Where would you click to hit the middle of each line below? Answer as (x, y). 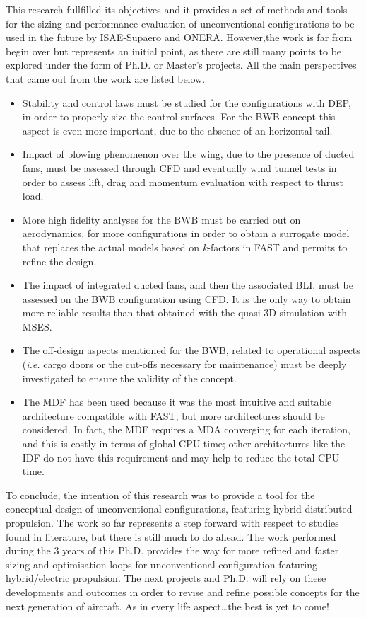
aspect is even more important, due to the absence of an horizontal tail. (177, 130)
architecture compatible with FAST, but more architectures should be (173, 415)
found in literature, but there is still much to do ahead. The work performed (171, 536)
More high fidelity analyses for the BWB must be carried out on (161, 219)
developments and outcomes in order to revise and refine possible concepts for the (183, 591)
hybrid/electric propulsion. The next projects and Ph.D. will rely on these (166, 578)
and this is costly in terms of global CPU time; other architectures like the (184, 444)
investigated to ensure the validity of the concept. (129, 378)
